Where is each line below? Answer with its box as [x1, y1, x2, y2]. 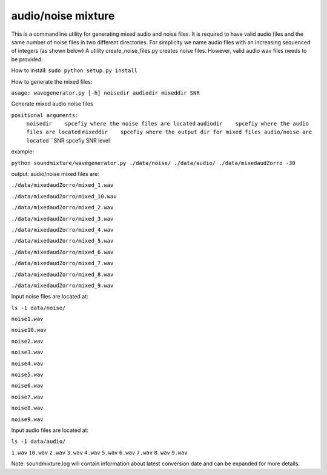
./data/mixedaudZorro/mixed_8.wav [11, 271, 114, 278]
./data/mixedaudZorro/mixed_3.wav [11, 215, 114, 222]
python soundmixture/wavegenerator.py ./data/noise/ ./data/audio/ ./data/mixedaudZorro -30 [11, 160, 296, 166]
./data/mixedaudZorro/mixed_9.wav [11, 282, 114, 289]
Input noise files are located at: [11, 293, 88, 300]
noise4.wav [11, 360, 44, 367]
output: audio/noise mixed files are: [11, 170, 99, 178]
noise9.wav [11, 416, 44, 423]
